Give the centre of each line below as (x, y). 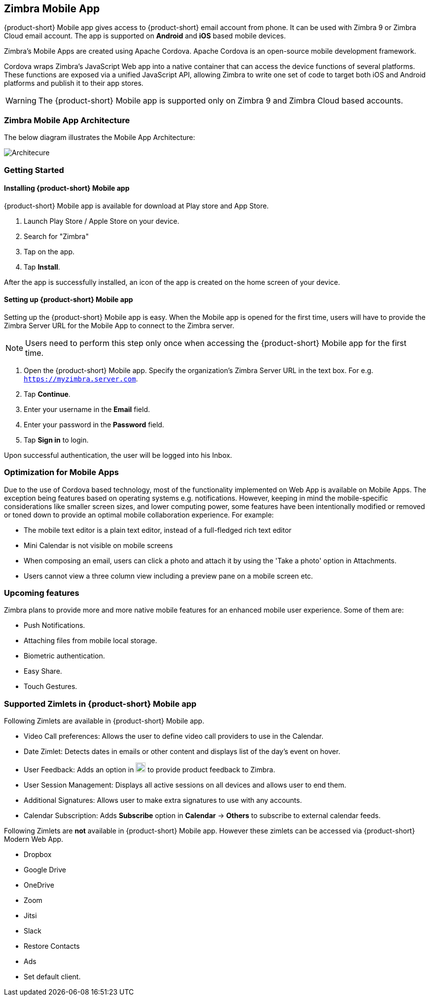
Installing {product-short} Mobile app (67, 188)
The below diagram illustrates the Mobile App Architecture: (100, 138)
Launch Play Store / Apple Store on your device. (102, 221)
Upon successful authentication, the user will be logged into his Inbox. (118, 455)
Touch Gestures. (51, 687)
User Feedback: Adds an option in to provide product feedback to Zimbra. (149, 770)
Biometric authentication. (64, 656)
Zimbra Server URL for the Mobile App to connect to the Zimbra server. (119, 325)
